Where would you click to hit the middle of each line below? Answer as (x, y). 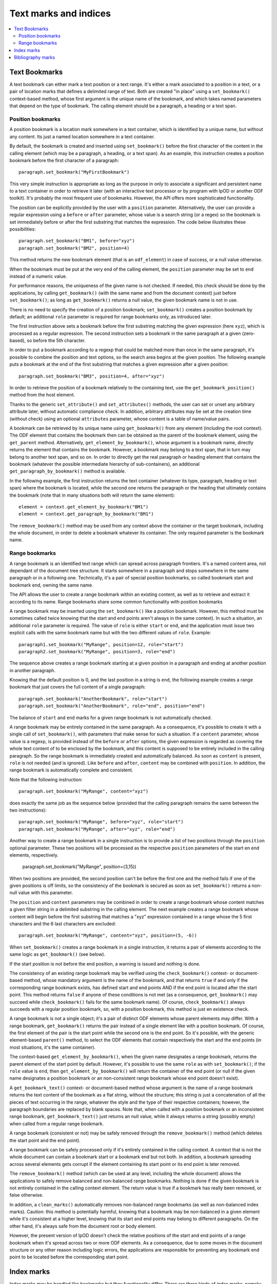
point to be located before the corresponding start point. (69, 1257)
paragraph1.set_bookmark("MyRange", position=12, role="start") (101, 644)
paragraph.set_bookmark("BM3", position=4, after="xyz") (92, 376)
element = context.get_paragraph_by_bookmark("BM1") (86, 514)
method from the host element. (42, 395)
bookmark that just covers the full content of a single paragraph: (77, 687)
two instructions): (28, 810)
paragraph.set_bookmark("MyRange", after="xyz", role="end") (97, 829)
